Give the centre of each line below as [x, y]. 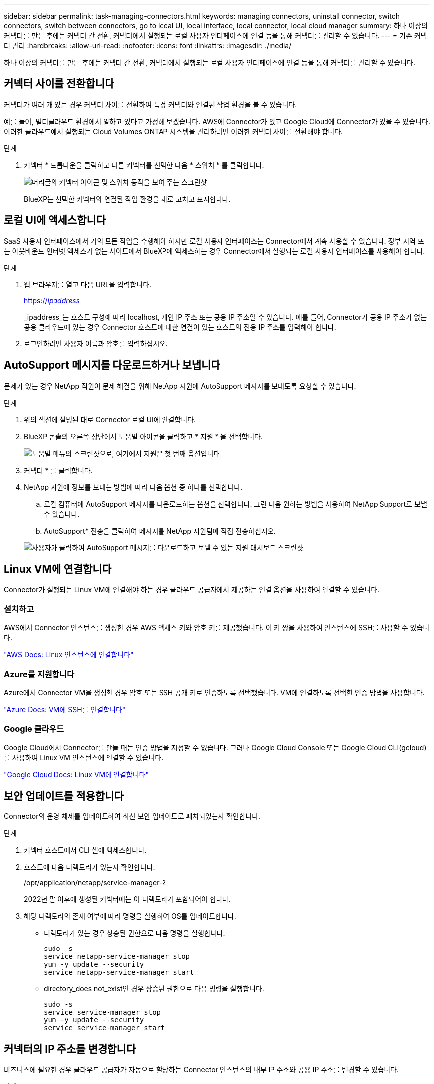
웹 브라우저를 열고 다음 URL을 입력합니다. [88, 284]
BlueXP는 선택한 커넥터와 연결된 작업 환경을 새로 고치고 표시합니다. [127, 199]
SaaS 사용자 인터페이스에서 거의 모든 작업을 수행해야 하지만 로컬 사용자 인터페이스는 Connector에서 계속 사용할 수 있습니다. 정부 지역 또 [214, 241]
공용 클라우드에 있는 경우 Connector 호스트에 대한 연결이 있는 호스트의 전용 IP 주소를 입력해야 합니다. [180, 327]
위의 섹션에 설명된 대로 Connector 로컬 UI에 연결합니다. [110, 419]
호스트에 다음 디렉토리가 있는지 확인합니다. [89, 867]
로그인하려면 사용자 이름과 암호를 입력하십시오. [96, 343]
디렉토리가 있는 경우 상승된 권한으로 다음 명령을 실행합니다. [135, 933]
